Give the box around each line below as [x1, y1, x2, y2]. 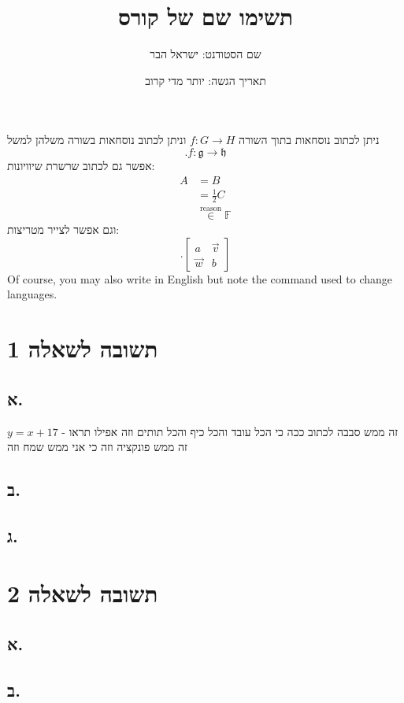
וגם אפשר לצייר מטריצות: [7, 221, 120, 238]
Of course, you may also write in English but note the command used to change [7, 270, 393, 287]
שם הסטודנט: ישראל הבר [150, 46, 261, 62]
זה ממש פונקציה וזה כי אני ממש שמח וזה [7, 438, 188, 455]
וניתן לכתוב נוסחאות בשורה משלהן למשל [7, 131, 187, 148]
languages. [7, 286, 57, 302]
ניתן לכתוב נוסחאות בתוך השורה [239, 131, 380, 148]
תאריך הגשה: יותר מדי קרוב [145, 72, 266, 88]
